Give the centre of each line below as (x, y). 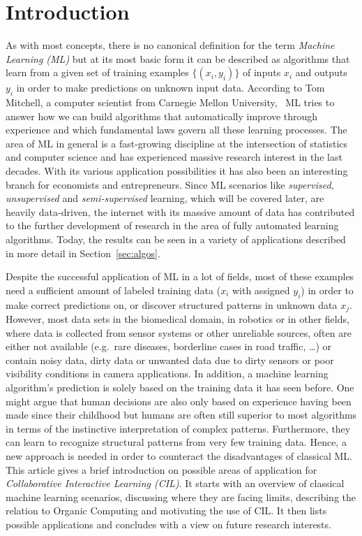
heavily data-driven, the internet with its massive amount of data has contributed (180, 211)
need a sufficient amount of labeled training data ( (113, 290)
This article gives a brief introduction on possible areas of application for (161, 469)
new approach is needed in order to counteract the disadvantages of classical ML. (179, 456)
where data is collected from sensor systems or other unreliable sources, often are (179, 332)
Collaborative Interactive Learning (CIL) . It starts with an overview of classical (175, 483)
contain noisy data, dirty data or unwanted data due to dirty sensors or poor (170, 360)
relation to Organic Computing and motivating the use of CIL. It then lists (166, 510)
